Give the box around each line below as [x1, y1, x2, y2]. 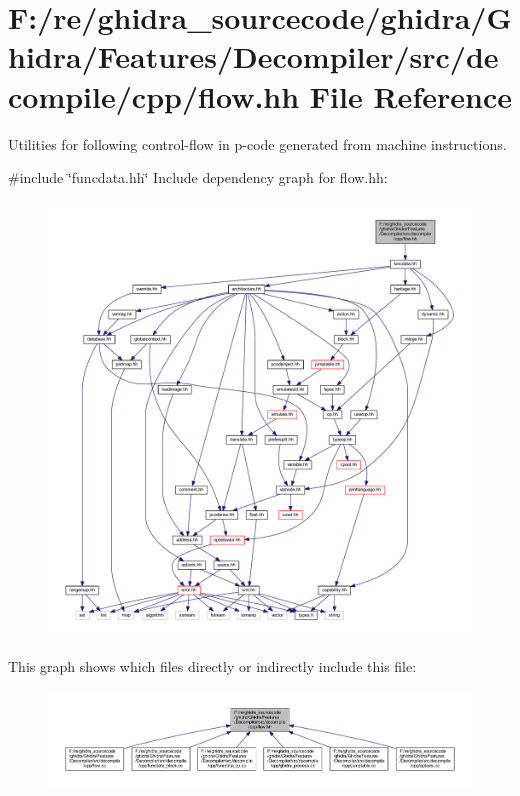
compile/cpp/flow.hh [8, 75, 300, 116]
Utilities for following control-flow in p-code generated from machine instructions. [8, 133, 507, 154]
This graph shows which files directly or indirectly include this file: [8, 656, 417, 677]
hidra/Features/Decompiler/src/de [8, 36, 499, 77]
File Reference [309, 75, 512, 116]
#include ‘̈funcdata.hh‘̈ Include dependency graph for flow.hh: [8, 167, 388, 188]
